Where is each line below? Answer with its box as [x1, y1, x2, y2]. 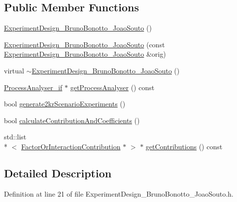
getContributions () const [145, 141, 223, 151]
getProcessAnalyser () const [70, 82, 155, 92]
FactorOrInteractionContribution [21, 141, 121, 151]
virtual [4, 65, 24, 75]
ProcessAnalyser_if [4, 82, 63, 92]
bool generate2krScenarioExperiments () [4, 99, 126, 109]
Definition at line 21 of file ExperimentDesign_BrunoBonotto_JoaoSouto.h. [4, 188, 234, 199]
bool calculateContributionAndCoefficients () [4, 115, 140, 125]
